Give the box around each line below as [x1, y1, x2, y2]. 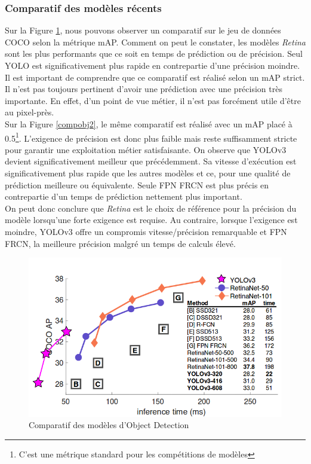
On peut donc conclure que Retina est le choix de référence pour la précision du [5, 202, 297, 214]
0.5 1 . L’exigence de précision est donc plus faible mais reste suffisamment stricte [5, 130, 297, 144]
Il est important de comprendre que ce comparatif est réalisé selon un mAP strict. [5, 71, 305, 83]
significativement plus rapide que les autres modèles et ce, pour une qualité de [5, 167, 291, 179]
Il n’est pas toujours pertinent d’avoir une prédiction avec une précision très [5, 83, 282, 95]
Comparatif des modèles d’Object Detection [29, 419, 189, 431]
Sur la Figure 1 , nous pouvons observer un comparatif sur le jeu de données [5, 24, 281, 36]
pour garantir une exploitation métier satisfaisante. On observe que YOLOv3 [5, 143, 287, 155]
